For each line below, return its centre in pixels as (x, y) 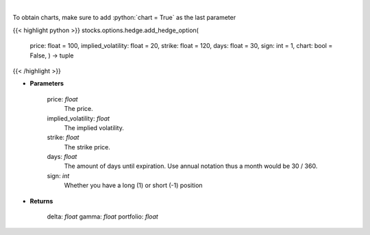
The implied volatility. (94, 127)
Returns (41, 201)
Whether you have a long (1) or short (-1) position (133, 186)
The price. (78, 109)
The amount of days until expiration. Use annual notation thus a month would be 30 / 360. (191, 166)
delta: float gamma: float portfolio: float (103, 217)
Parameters (47, 84)
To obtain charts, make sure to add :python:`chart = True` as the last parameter (124, 18)
